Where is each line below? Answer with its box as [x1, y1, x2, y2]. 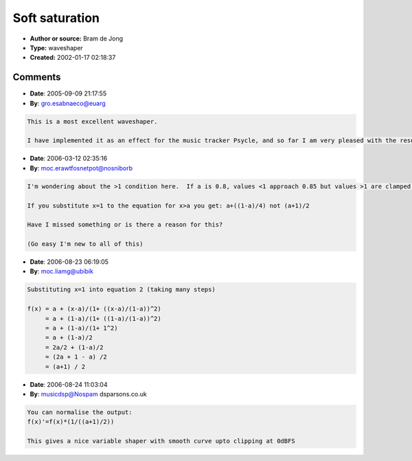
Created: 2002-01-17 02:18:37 [30, 54, 116, 62]
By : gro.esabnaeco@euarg [30, 99, 106, 107]
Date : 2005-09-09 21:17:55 [30, 89, 106, 98]
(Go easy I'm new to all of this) [27, 240, 144, 248]
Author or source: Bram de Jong [30, 34, 124, 43]
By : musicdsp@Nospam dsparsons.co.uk [30, 390, 147, 398]
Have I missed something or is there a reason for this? [27, 221, 223, 229]
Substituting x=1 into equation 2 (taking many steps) [27, 286, 216, 293]
